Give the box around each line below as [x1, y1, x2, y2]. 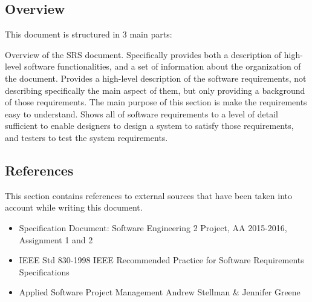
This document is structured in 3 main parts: [5, 28, 172, 41]
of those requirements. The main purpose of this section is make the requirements [5, 96, 307, 108]
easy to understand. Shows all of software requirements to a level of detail [5, 107, 279, 120]
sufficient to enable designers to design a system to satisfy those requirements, [5, 119, 294, 132]
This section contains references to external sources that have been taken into [5, 189, 293, 202]
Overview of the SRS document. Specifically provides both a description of [5, 48, 282, 61]
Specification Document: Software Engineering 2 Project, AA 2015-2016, [19, 221, 287, 234]
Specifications [19, 265, 70, 278]
